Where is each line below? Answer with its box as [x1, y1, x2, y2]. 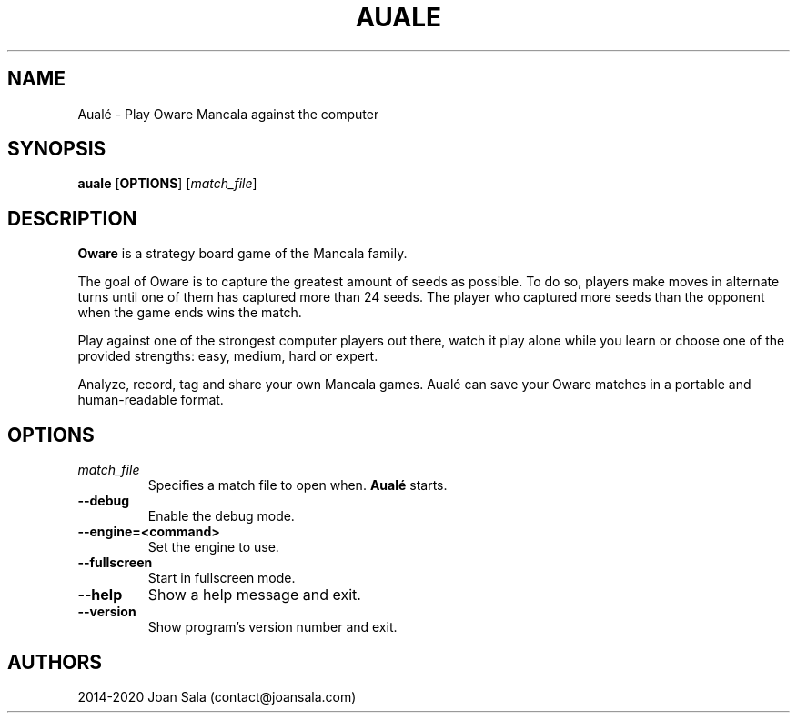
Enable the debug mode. [147, 508, 295, 525]
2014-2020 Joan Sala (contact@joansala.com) [77, 688, 357, 705]
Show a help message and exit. [147, 585, 361, 605]
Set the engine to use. [147, 539, 279, 555]
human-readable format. [77, 392, 224, 408]
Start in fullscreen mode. [147, 570, 296, 586]
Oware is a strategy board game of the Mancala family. [77, 245, 408, 262]
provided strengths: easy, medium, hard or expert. [77, 348, 378, 365]
